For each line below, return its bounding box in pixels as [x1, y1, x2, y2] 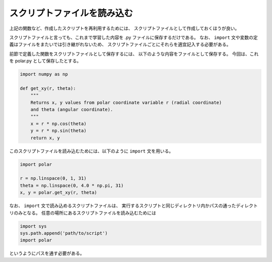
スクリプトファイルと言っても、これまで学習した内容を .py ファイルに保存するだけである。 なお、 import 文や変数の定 [9, 34, 258, 40]
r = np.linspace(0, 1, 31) [20, 176, 87, 181]
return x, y [30, 135, 60, 141]
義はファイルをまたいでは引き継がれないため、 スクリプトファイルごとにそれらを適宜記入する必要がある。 [9, 41, 231, 47]
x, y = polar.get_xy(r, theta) [20, 190, 98, 195]
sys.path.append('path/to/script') [20, 230, 108, 236]
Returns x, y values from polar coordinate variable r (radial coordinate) [30, 99, 222, 106]
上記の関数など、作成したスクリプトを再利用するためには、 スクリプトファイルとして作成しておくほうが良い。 [9, 25, 239, 31]
